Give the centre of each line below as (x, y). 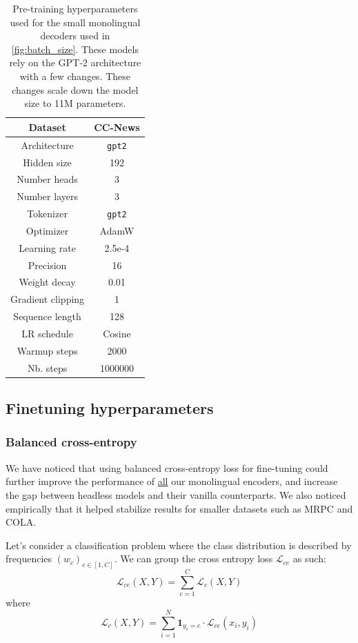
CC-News (117, 127)
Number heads (47, 179)
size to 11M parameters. (75, 103)
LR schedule (47, 333)
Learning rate (47, 247)
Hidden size (47, 162)
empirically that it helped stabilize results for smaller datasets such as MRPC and (179, 508)
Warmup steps (47, 350)
